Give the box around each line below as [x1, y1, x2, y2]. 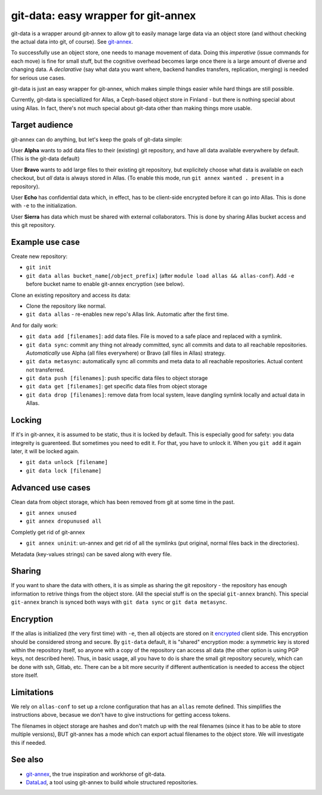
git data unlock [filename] [26, 459, 109, 466]
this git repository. [11, 222, 56, 229]
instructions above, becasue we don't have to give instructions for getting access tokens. [11, 711, 231, 719]
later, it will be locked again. [11, 447, 80, 455]
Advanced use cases [11, 483, 91, 493]
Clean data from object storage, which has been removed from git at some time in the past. [11, 498, 235, 505]
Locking [11, 415, 42, 425]
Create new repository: [11, 253, 68, 260]
